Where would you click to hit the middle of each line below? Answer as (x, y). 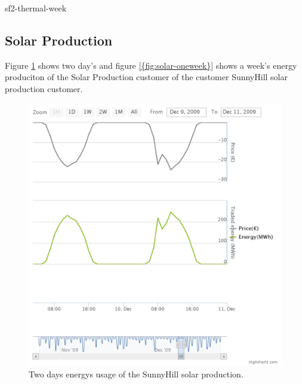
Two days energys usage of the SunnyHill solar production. (136, 374)
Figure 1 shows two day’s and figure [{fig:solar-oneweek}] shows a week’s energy (151, 65)
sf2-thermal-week (36, 8)
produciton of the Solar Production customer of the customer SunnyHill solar (146, 77)
